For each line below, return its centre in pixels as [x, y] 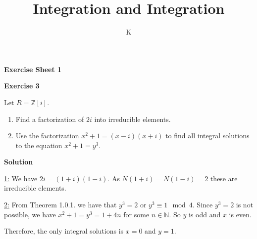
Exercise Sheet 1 [33, 69]
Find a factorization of [50, 119]
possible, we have [30, 214]
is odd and [205, 214]
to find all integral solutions [207, 136]
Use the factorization [47, 136]
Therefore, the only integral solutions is [64, 231]
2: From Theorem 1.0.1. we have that [60, 205]
